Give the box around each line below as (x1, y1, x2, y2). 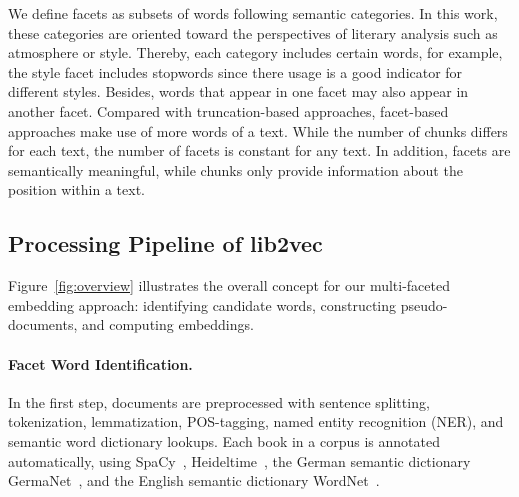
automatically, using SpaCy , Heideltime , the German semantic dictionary (8, 450, 471, 471)
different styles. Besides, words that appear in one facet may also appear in (8, 81, 469, 102)
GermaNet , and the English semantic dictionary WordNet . (8, 470, 380, 491)
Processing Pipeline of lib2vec (8, 228, 323, 259)
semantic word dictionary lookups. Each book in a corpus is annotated (8, 430, 440, 451)
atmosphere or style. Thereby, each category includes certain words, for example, (8, 42, 503, 63)
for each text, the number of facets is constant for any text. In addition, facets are (8, 140, 511, 161)
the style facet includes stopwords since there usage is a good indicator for (8, 61, 463, 82)
